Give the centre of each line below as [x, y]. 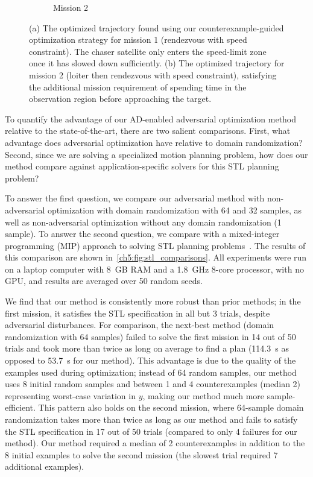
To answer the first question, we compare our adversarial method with [135, 198]
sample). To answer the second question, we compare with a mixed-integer [142, 234]
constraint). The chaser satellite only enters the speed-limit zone [148, 51]
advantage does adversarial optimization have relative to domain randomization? [154, 142]
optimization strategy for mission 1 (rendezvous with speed [138, 39]
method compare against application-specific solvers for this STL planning [142, 166]
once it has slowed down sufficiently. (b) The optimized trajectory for [157, 63]
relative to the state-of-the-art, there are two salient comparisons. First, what [148, 131]
